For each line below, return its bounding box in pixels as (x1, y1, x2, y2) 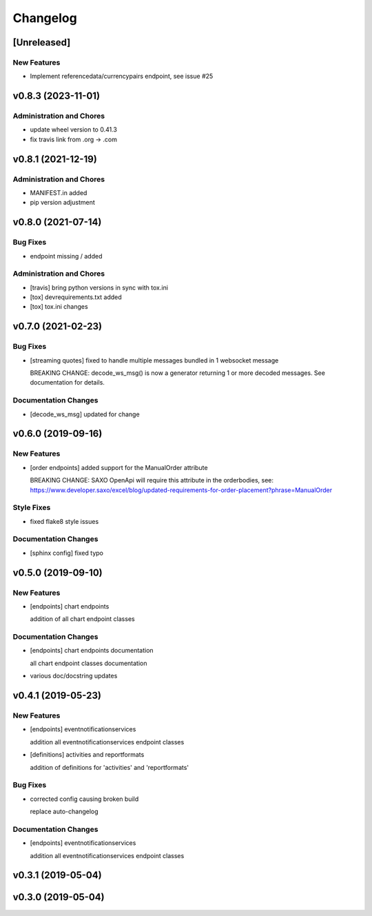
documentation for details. (30, 378, 105, 387)
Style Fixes (12, 503, 51, 513)
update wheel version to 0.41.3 (30, 125, 117, 134)
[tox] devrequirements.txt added (30, 293, 122, 301)
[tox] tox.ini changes (30, 303, 89, 311)
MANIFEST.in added (30, 189, 87, 197)
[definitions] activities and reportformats (30, 751, 145, 759)
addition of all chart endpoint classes (30, 615, 135, 623)
